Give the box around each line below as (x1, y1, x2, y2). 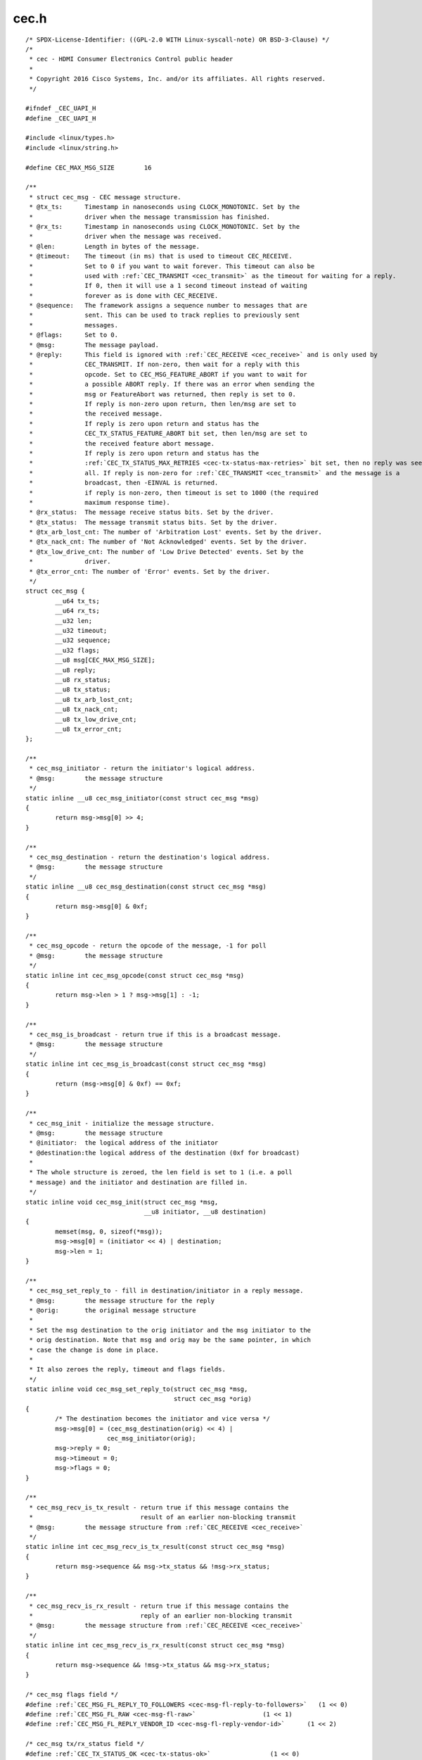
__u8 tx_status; (55, 686, 111, 693)
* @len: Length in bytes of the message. (29, 242, 200, 250)
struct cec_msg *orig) (173, 1395, 252, 1403)
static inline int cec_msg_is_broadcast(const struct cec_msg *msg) (25, 1060, 267, 1068)
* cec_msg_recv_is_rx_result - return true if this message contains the (29, 1602, 289, 1610)
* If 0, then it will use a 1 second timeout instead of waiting (29, 282, 307, 290)
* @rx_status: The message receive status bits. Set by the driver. (29, 508, 274, 517)
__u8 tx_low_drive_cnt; (55, 715, 137, 723)
